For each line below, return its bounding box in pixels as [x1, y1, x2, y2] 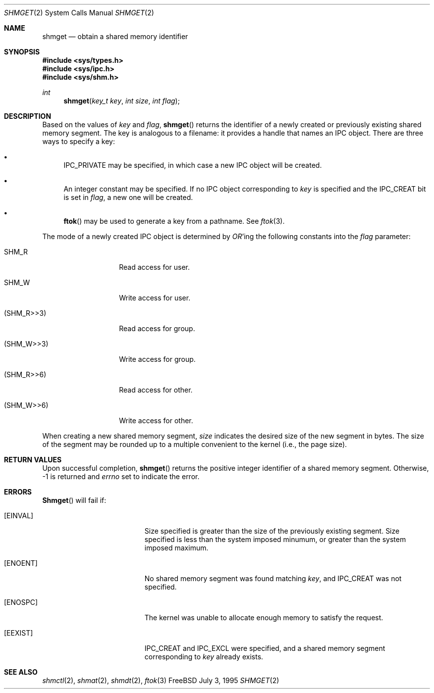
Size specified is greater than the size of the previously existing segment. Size [144, 527, 400, 535]
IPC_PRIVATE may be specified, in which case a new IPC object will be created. [63, 161, 322, 169]
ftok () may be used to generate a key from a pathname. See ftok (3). [63, 217, 285, 225]
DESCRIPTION [4, 112, 52, 120]
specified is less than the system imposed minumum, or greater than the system [144, 535, 406, 544]
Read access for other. [119, 386, 193, 394]
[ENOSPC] [4, 598, 38, 606]
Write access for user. [119, 294, 191, 302]
